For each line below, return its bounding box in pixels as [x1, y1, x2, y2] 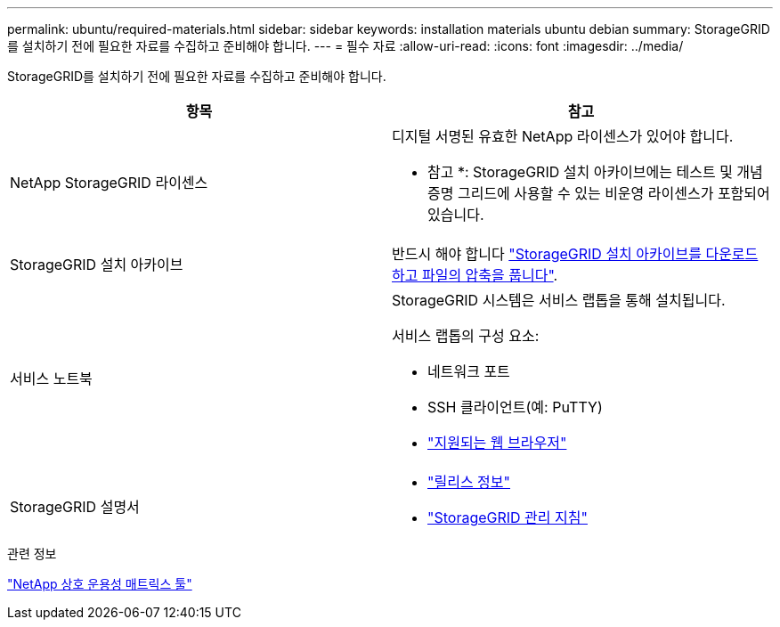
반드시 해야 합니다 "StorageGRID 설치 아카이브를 [392, 245, 702, 263]
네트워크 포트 [427, 362, 510, 380]
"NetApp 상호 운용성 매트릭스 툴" [7, 576, 192, 591]
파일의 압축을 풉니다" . [421, 266, 558, 284]
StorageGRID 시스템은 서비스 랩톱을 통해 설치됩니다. [392, 291, 726, 309]
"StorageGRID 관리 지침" [427, 509, 588, 526]
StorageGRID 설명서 [10, 498, 140, 516]
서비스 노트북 [10, 370, 93, 387]
